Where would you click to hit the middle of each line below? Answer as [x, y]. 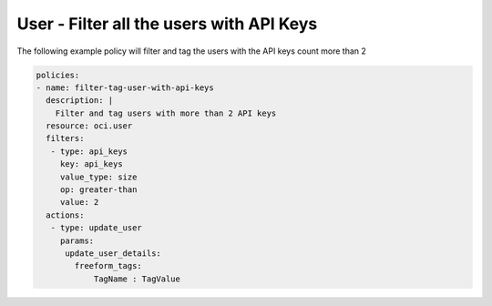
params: [77, 240]
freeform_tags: [108, 266]
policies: [58, 75]
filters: [65, 138]
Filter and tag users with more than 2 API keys [166, 113]
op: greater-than [98, 190]
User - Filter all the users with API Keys [167, 24]
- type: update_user [97, 228]
